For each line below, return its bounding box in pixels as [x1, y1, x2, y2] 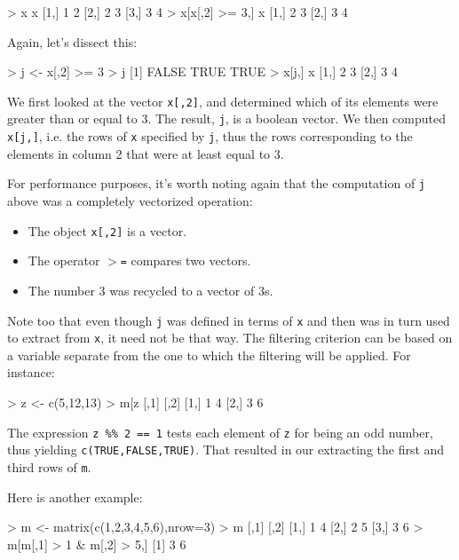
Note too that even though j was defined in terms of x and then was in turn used [7, 311, 450, 329]
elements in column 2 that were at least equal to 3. [7, 144, 284, 162]
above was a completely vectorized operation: [7, 192, 253, 209]
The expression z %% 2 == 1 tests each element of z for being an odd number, [7, 422, 433, 441]
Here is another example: [7, 487, 143, 506]
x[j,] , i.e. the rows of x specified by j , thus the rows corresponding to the [7, 127, 413, 146]
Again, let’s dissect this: [7, 32, 138, 51]
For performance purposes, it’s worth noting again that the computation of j [7, 174, 426, 193]
